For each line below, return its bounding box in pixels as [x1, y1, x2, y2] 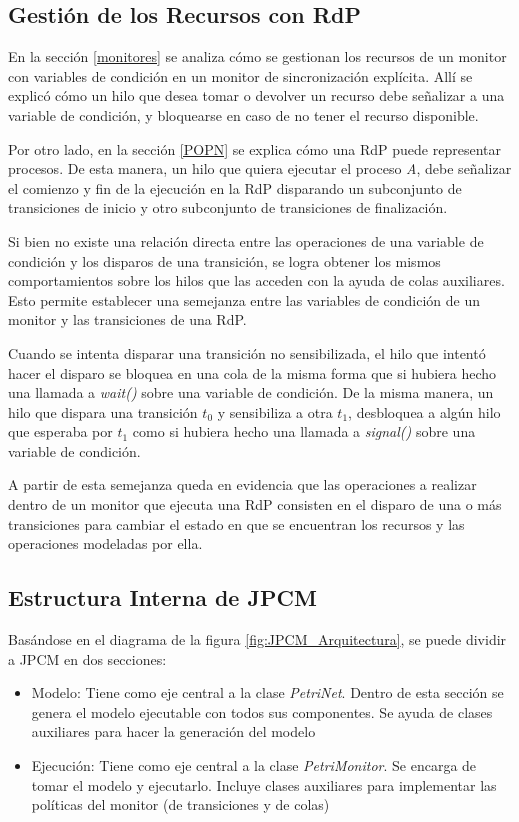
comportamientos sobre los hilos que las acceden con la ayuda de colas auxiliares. [8, 270, 505, 291]
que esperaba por [8, 421, 113, 442]
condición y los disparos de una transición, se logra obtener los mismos [8, 250, 441, 271]
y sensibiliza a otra [217, 401, 333, 422]
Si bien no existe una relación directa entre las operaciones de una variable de [8, 230, 484, 251]
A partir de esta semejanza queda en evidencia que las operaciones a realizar [8, 474, 477, 495]
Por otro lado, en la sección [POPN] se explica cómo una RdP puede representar [8, 138, 501, 159]
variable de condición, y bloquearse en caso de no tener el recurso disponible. [8, 104, 479, 125]
